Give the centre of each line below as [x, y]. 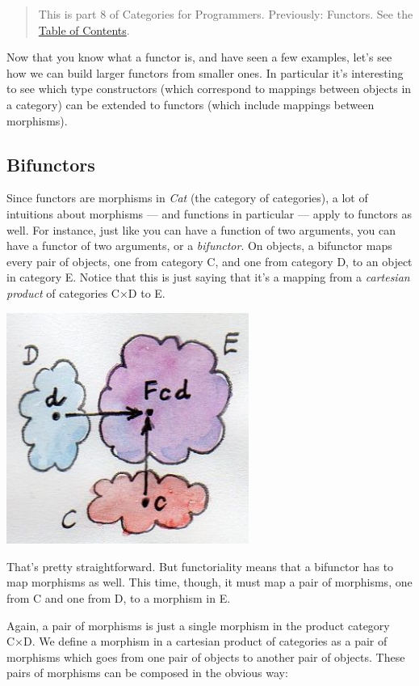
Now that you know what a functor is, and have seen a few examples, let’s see [199, 57]
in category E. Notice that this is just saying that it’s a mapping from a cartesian [208, 277]
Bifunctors [51, 164]
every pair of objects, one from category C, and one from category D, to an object [209, 261]
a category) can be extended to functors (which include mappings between [191, 104]
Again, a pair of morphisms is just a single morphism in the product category [198, 625]
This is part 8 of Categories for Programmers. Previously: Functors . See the [226, 14]
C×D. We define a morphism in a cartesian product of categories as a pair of [197, 641]
